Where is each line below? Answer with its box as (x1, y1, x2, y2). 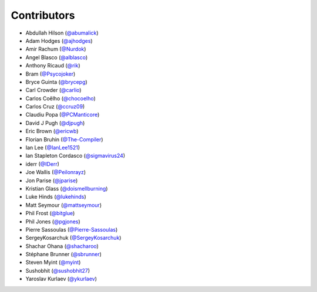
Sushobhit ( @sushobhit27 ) (25, 267, 90, 274)
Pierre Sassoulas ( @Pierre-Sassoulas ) (25, 226, 118, 233)
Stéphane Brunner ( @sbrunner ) (25, 251, 102, 258)
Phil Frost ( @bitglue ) (25, 210, 75, 217)
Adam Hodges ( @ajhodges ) (25, 37, 93, 44)
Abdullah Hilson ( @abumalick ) (25, 29, 99, 36)
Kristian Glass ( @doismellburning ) (25, 185, 108, 192)
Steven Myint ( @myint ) (25, 259, 81, 266)
